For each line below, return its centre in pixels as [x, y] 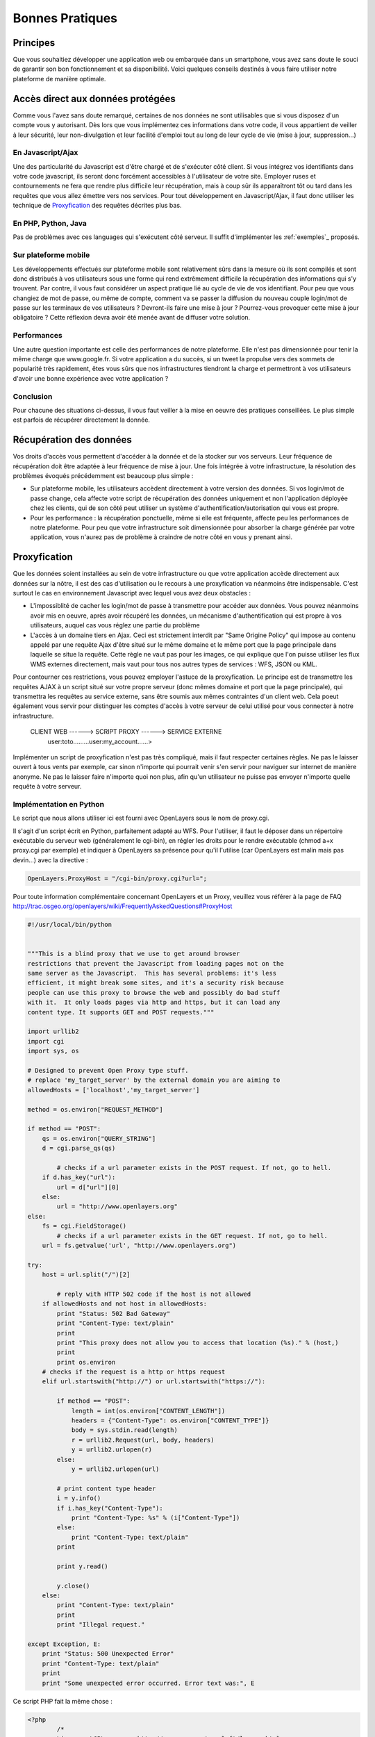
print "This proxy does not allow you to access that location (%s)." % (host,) [198, 1342]
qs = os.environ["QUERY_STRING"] [99, 1138]
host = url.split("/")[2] [86, 1275]
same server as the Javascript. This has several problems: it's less [152, 973]
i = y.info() [79, 1498]
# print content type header [106, 1488]
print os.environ [86, 1362]
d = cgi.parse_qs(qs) [79, 1149]
